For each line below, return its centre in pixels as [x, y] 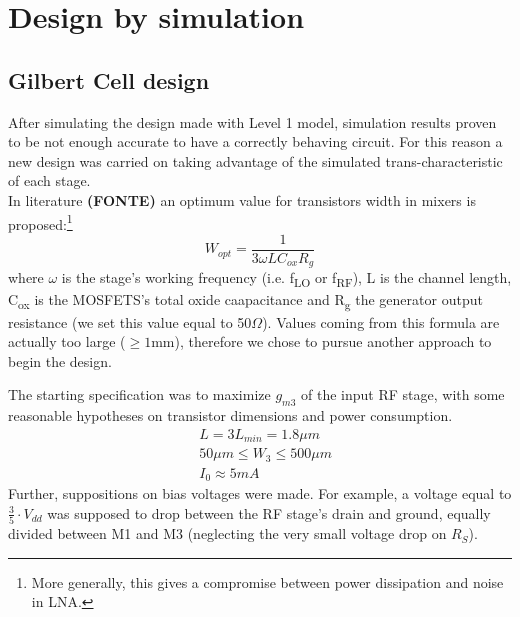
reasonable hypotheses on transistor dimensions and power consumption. [230, 415]
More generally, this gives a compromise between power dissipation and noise [267, 581]
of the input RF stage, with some [403, 394]
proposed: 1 [40, 222]
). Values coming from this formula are [381, 321]
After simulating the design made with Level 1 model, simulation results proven [252, 121]
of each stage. [49, 180]
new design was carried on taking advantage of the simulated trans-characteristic [255, 160]
